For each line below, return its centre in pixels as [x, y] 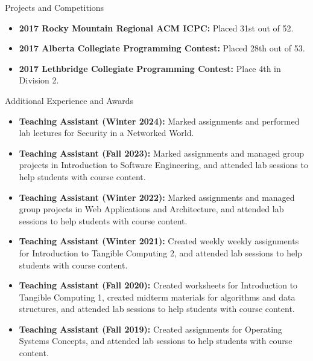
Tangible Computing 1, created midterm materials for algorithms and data [157, 297]
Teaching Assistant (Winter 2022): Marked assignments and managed [157, 197]
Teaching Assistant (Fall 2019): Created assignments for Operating [150, 329]
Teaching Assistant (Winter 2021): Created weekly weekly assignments [159, 241]
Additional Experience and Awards [69, 100]
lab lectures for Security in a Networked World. [106, 133]
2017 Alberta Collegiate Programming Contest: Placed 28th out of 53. [162, 48]
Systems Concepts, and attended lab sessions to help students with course [156, 341]
